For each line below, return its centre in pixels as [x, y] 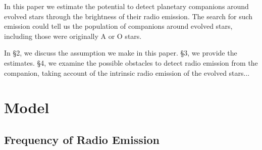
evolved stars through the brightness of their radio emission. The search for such [128, 16]
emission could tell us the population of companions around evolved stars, [118, 26]
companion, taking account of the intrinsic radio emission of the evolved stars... [127, 72]
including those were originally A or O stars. [73, 36]
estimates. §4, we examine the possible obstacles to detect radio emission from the [131, 62]
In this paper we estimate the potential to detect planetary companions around [126, 6]
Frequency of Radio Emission [82, 139]
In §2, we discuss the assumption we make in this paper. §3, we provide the [121, 53]
